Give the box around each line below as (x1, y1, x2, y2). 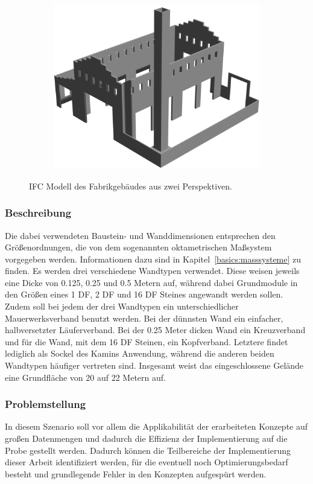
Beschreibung (5, 205, 72, 220)
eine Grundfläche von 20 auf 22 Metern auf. (5, 371, 166, 383)
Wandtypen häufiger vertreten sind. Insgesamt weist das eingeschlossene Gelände (5, 359, 304, 372)
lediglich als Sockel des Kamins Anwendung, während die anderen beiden (5, 347, 274, 360)
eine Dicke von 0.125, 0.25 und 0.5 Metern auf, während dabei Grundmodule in (5, 276, 298, 288)
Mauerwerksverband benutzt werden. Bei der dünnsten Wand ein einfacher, (5, 311, 283, 324)
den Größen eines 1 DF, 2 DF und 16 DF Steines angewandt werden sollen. (5, 288, 283, 301)
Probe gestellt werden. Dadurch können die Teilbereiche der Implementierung (5, 444, 291, 456)
